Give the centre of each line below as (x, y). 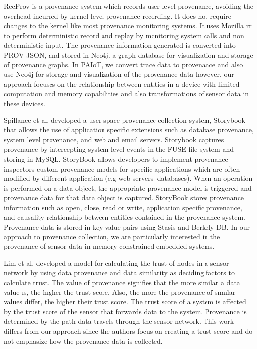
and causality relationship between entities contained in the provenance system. (125, 217)
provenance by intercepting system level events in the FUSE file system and (119, 149)
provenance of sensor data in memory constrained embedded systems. (109, 246)
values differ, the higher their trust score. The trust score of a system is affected (125, 302)
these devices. (25, 103)
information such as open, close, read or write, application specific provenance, (123, 207)
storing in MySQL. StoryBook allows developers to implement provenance (116, 158)
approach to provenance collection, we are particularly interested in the (112, 236)
